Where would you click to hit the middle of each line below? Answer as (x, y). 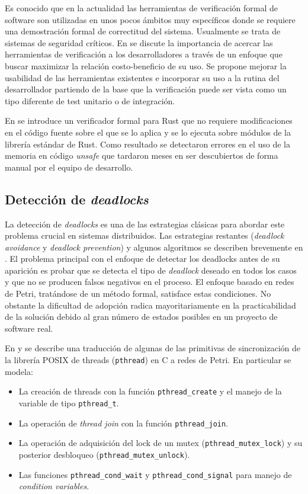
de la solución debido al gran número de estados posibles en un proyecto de (141, 317)
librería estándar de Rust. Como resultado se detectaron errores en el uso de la (147, 144)
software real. (29, 328)
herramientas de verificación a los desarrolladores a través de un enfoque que (144, 54)
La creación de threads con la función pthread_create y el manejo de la (150, 391)
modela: (19, 371)
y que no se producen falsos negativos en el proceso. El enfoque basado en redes (150, 282)
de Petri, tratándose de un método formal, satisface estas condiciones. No (138, 293)
